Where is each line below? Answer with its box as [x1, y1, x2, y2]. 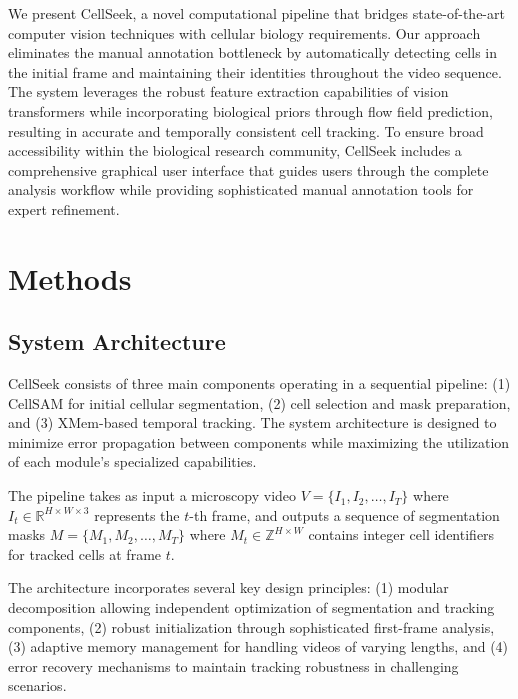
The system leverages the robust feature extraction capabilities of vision [8, 81, 449, 102]
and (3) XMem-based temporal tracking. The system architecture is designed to [8, 412, 497, 433]
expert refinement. [8, 198, 120, 219]
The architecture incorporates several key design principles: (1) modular [8, 577, 449, 598]
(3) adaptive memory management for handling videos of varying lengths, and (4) [8, 636, 509, 657]
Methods [8, 257, 132, 298]
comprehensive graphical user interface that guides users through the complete [8, 159, 489, 180]
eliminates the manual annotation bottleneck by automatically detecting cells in [8, 42, 497, 63]
